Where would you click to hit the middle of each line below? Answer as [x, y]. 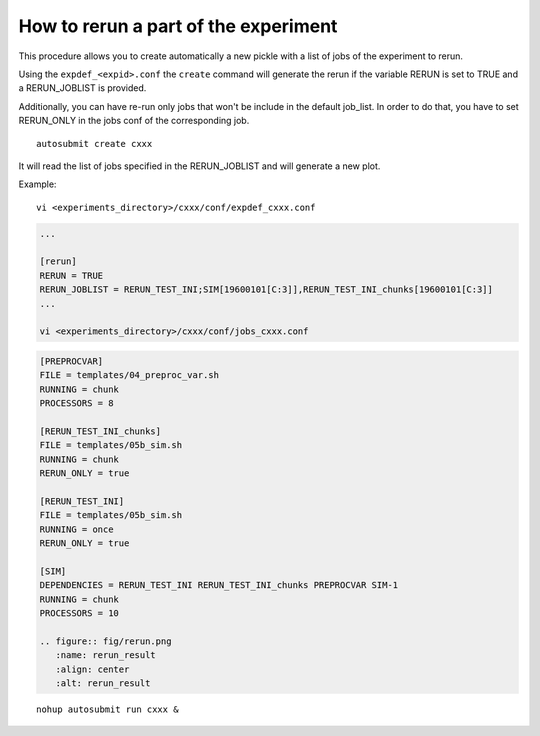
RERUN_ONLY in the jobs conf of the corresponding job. [134, 121]
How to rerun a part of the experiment [178, 26]
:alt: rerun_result [103, 683]
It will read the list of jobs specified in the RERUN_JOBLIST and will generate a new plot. [199, 166]
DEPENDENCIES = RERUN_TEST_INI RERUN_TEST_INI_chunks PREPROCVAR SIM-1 [219, 585]
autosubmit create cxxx [94, 143]
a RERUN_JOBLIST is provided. [82, 88]
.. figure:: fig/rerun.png [105, 641]
